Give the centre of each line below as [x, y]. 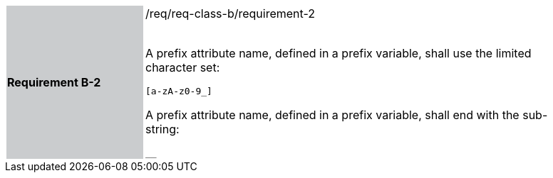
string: [162, 129]
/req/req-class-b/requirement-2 [231, 13]
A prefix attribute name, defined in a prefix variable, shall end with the [332, 115]
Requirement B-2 [54, 82]
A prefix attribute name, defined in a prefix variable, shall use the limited [338, 53]
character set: [183, 67]
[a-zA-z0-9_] [179, 91]
